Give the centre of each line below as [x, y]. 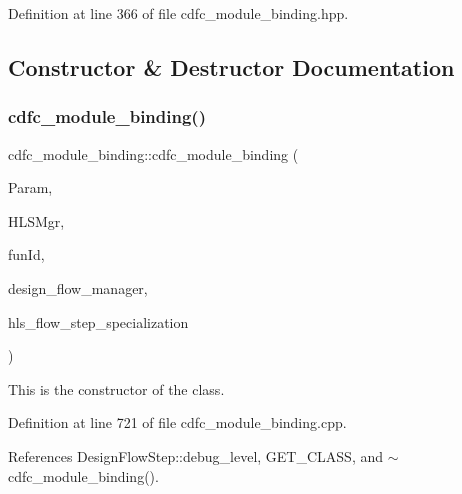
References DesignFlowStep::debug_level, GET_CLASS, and [196, 455]
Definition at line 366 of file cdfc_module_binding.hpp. [178, 13]
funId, [26, 254]
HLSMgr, [36, 220]
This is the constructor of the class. [116, 388]
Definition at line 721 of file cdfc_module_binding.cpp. [177, 422]
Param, [30, 187]
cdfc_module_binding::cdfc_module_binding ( [153, 153]
